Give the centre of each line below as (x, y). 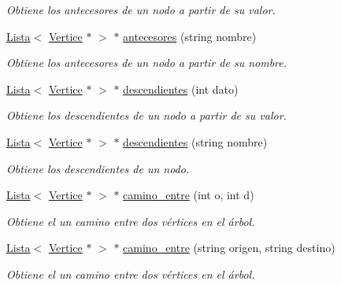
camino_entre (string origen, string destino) (229, 248)
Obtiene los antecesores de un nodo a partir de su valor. (141, 9)
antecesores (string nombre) (190, 36)
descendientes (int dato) (181, 89)
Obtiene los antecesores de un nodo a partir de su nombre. (147, 63)
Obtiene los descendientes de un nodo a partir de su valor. (146, 115)
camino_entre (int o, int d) (189, 195)
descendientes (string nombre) (195, 141)
